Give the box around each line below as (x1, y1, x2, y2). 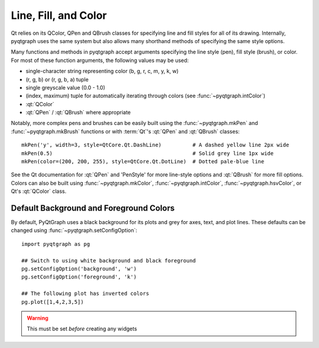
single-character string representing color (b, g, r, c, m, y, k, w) (25, 68, 179, 75)
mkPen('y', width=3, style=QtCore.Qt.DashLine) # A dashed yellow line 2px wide (21, 142, 289, 149)
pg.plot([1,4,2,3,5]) (21, 298, 84, 305)
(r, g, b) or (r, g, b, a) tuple (25, 75, 89, 83)
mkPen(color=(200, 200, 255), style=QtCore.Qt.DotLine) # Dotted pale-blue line (21, 158, 265, 165)
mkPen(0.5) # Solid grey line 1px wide (21, 150, 274, 156)
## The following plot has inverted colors (21, 290, 149, 297)
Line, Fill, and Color (11, 9, 107, 22)
